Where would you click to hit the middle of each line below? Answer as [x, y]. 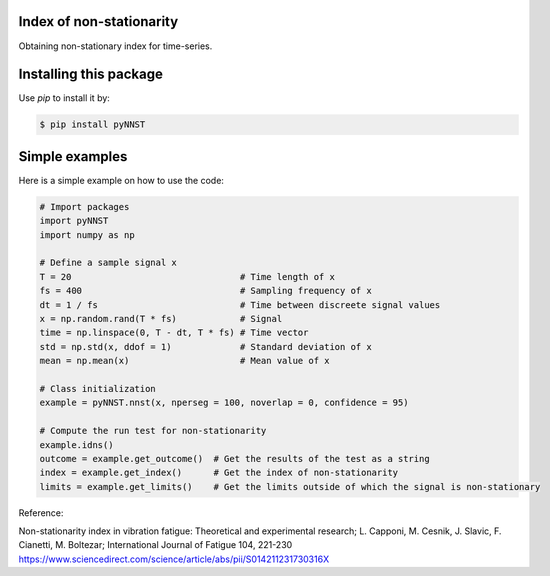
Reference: [41, 512]
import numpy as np [87, 234]
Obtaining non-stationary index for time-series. [115, 46]
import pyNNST [74, 221]
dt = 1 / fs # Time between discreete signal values [240, 304]
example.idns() [76, 444]
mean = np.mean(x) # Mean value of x [184, 361]
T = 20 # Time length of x [187, 276]
